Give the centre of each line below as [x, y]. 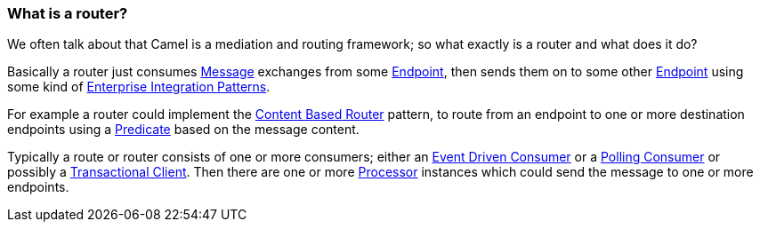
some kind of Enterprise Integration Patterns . [139, 87]
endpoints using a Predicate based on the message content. [183, 130]
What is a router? [68, 13]
